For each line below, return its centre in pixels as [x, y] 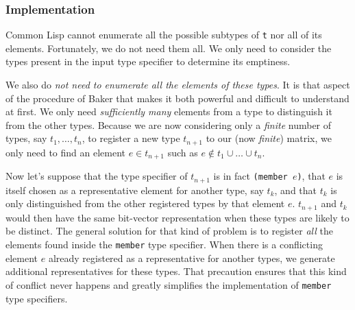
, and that [296, 190]
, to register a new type [131, 138]
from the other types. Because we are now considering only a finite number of [169, 124]
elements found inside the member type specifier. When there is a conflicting [164, 245]
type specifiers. [37, 298]
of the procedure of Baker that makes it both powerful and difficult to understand [177, 98]
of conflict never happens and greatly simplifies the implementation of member [169, 284]
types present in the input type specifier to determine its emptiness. [148, 61]
